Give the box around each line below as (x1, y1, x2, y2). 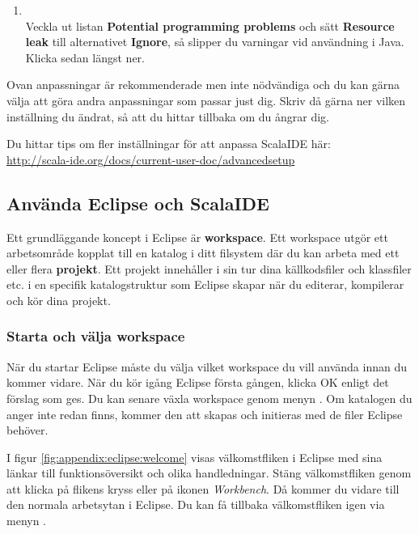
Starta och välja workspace (6, 326, 185, 346)
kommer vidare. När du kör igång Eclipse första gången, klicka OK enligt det (6, 374, 389, 391)
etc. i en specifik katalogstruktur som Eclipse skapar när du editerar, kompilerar (6, 276, 404, 293)
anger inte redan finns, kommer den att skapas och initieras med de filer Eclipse (6, 405, 403, 422)
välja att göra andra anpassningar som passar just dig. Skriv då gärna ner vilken (6, 91, 406, 108)
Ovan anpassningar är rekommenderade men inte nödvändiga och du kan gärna (6, 76, 400, 93)
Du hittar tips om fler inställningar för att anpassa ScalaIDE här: (6, 135, 331, 152)
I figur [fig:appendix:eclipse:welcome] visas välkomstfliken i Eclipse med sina (6, 448, 383, 465)
